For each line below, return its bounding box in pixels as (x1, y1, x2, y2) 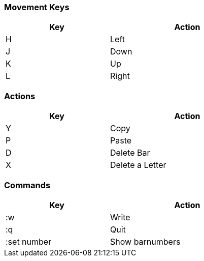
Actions (4, 91, 36, 101)
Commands (4, 180, 51, 190)
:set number (6, 236, 52, 247)
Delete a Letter (110, 160, 166, 170)
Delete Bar (110, 148, 150, 158)
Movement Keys (4, 2, 70, 12)
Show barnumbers (110, 236, 181, 247)
